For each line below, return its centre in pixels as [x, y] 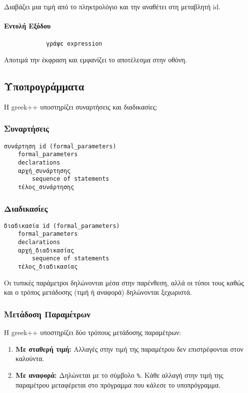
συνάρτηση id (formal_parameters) [60, 146]
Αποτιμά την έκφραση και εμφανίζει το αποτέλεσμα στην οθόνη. [96, 60]
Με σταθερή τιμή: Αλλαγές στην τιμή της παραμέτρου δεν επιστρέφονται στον [129, 349]
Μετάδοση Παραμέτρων [47, 314]
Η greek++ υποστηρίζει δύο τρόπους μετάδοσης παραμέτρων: [93, 332]
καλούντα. [30, 358]
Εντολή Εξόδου [27, 26]
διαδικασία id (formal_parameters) [62, 226]
